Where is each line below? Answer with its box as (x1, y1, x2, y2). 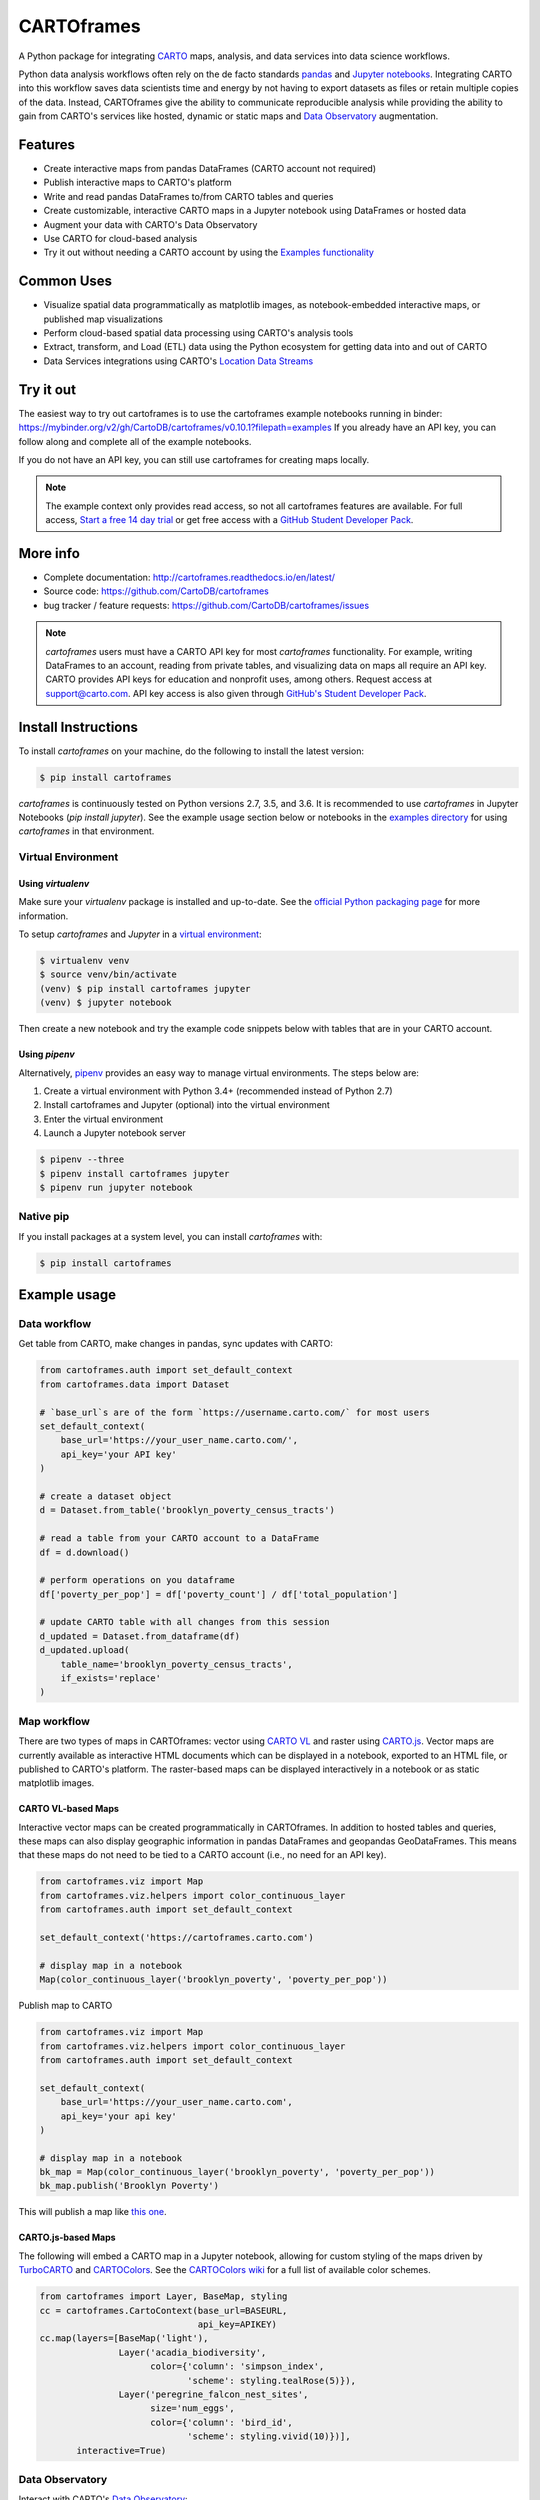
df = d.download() (39, 1546, 130, 1558)
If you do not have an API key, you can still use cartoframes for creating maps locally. (18, 453, 370, 465)
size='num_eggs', (150, 2403, 235, 2414)
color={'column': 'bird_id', (150, 2416, 294, 2428)
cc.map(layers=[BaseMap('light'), (39, 2333, 209, 2344)
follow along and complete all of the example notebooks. (18, 435, 252, 447)
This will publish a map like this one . (18, 2206, 167, 2218)
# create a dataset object (39, 1490, 172, 1502)
